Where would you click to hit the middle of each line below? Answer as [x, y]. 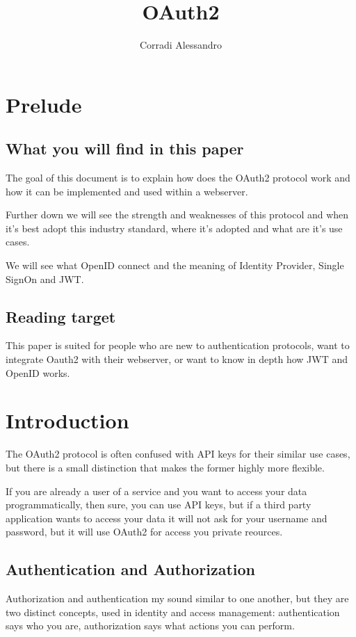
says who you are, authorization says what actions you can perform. [150, 626]
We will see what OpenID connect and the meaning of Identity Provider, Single [175, 265]
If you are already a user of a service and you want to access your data [156, 491]
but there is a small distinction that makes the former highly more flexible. [165, 467]
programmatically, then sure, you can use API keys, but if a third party [159, 505]
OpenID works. [38, 372]
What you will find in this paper [125, 148]
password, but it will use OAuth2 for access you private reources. [144, 532]
